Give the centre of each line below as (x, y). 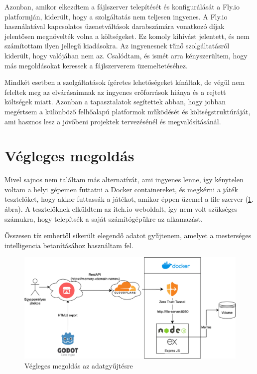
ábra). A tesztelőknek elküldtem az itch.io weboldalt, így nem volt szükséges (121, 209)
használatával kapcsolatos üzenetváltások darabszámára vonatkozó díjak (115, 26)
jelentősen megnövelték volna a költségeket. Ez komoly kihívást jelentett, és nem (127, 36)
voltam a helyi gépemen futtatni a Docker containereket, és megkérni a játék (121, 189)
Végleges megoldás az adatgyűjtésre (79, 365)
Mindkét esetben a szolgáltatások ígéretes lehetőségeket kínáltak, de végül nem (125, 82)
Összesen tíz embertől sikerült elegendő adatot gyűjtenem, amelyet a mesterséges (128, 235)
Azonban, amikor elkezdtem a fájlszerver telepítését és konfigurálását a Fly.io (122, 6)
